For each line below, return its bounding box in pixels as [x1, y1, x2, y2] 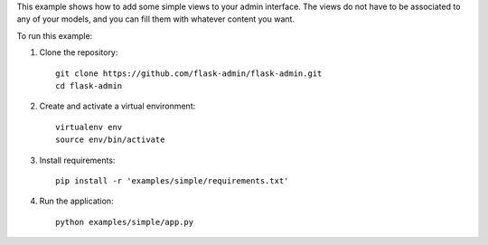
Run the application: [39, 195, 114, 207]
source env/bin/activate [55, 135, 165, 145]
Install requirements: [39, 155, 116, 165]
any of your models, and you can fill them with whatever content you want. [16, 14, 296, 24]
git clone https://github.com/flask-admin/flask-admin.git [55, 68, 323, 79]
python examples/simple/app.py [55, 217, 194, 227]
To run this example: [16, 30, 93, 41]
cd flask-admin [55, 80, 123, 90]
